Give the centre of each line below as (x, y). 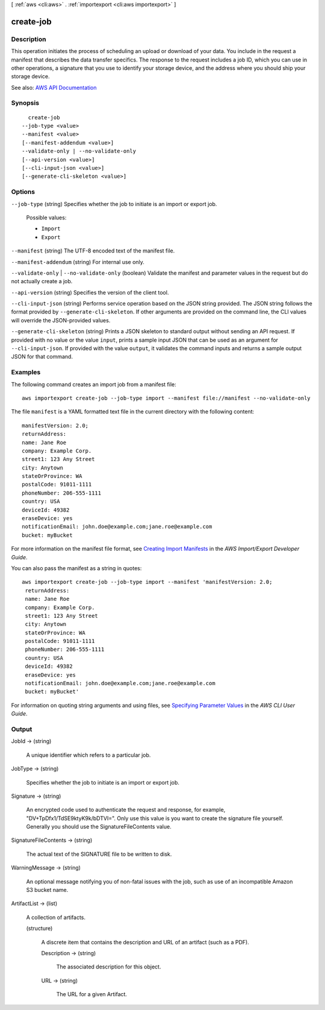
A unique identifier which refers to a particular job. (88, 755)
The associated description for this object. (109, 967)
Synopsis (25, 103)
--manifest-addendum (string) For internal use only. (78, 262)
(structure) (39, 929)
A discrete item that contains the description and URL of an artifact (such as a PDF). (145, 942)
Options (23, 192)
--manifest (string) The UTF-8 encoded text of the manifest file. (93, 251)
